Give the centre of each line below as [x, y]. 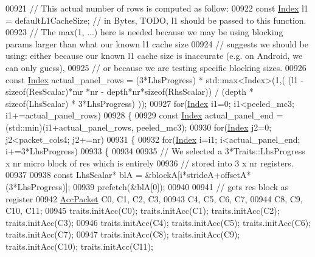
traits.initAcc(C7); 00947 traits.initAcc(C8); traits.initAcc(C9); [123, 234]
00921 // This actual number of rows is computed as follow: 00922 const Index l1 [157, 8]
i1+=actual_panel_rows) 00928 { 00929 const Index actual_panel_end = [144, 115]
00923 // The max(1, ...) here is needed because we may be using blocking [144, 32]
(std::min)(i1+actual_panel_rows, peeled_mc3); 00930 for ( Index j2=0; [139, 127]
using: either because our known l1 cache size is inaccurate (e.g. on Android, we [154, 56]
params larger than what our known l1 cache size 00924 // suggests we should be [157, 43]
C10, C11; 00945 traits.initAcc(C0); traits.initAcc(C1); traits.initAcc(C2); [143, 211]
